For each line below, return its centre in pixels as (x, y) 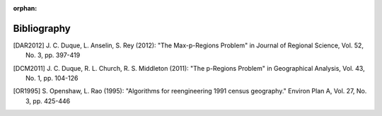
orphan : (25, 8)
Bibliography (42, 28)
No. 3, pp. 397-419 (53, 55)
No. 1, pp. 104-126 (52, 79)
